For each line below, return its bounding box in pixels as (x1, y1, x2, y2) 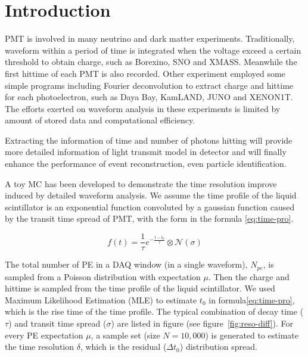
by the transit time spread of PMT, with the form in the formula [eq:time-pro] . (5, 212, 294, 225)
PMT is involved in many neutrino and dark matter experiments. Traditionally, (5, 32, 295, 45)
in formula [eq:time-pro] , (209, 293, 295, 306)
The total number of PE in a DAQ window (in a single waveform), (5, 258, 248, 271)
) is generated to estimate (205, 328, 298, 341)
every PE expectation (5, 328, 83, 341)
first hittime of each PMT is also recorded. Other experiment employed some (5, 67, 285, 79)
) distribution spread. (179, 340, 257, 353)
